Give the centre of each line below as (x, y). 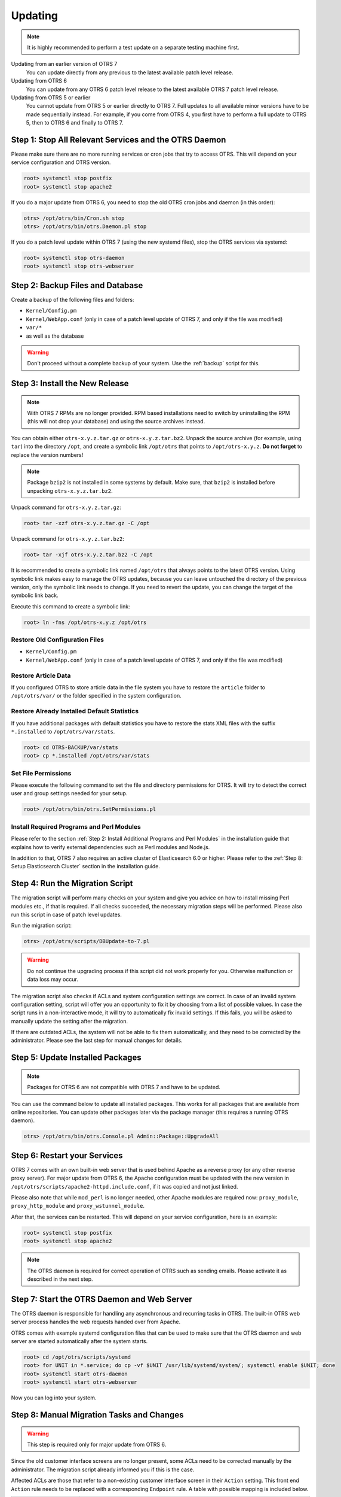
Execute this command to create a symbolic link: (71, 606)
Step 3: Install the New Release (70, 384)
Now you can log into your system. (54, 1398)
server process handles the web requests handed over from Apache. (96, 1322)
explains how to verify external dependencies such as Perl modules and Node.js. (110, 847)
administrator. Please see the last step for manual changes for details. (97, 1040)
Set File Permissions (41, 773)
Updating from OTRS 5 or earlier (51, 97)
